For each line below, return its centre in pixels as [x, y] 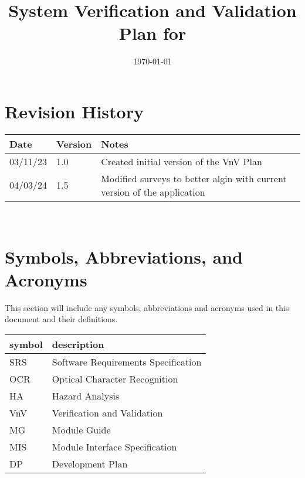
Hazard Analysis [86, 395]
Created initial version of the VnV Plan [182, 161]
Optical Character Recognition [115, 378]
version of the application [153, 192]
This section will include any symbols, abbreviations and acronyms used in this [147, 307]
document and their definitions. [61, 319]
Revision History [74, 111]
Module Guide [81, 429]
